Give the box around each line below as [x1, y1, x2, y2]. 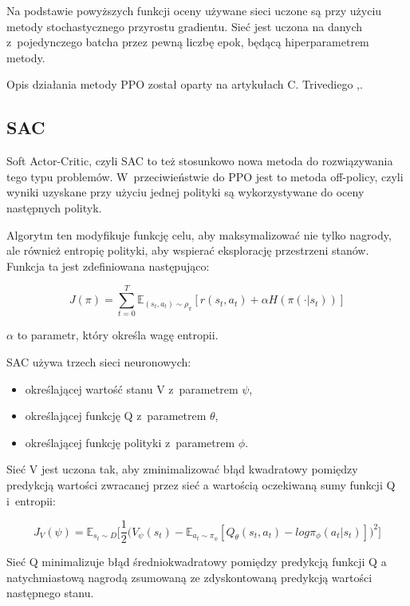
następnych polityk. [6, 199, 102, 216]
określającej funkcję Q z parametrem [25, 407, 207, 424]
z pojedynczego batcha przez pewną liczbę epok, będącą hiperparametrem [6, 34, 369, 50]
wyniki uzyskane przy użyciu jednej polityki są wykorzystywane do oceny [6, 184, 365, 200]
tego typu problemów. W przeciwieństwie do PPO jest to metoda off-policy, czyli [6, 168, 404, 184]
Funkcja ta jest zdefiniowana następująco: [6, 257, 210, 274]
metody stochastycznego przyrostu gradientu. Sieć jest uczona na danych [6, 18, 363, 34]
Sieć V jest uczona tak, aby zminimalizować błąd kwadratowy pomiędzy [6, 461, 358, 477]
